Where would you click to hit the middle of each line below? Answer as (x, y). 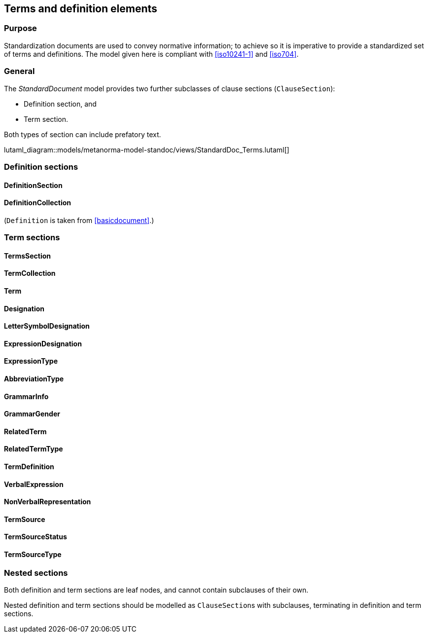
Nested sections (36, 573)
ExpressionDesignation (43, 343)
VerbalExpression (34, 484)
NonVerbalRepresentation (48, 502)
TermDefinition (29, 467)
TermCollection (30, 273)
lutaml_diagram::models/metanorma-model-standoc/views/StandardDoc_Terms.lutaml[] (147, 150)
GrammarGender (32, 414)
